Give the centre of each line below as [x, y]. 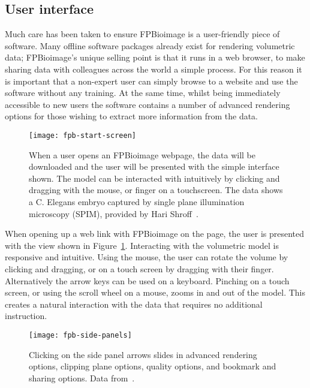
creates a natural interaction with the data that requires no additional [134, 304]
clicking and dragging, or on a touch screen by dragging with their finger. [139, 268]
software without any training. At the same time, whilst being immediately [143, 93]
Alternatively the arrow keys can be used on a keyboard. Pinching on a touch [147, 280]
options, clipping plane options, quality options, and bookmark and [153, 366]
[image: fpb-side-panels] [80, 335]
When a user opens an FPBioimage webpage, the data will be [142, 154]
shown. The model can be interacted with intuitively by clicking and [154, 178]
